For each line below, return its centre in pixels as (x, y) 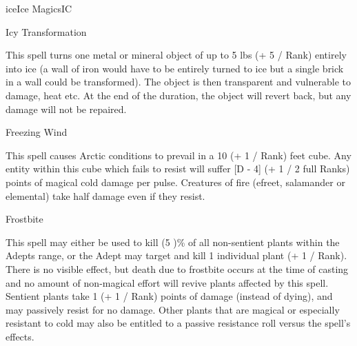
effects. (20, 336)
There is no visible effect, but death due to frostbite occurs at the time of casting (177, 268)
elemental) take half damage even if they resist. (105, 195)
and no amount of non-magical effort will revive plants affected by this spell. (167, 282)
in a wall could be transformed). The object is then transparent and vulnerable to (178, 82)
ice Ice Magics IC (39, 8)
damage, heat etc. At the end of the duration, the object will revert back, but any (178, 95)
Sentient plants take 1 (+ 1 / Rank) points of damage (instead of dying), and (169, 296)
